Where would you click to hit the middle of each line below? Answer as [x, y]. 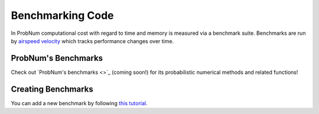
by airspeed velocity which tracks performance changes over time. [92, 41]
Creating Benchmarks [52, 89]
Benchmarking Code [62, 15]
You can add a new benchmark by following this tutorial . [79, 103]
